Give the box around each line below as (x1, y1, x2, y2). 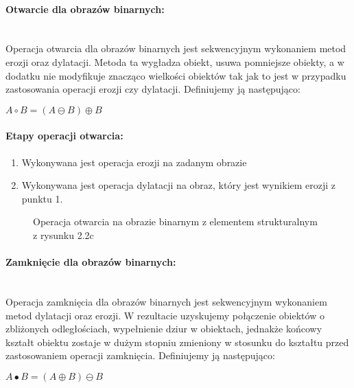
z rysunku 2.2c (33, 227, 94, 242)
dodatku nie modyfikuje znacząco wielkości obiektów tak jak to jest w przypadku (5, 68, 346, 82)
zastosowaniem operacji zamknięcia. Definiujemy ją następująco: (5, 348, 275, 363)
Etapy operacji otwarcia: (5, 128, 123, 143)
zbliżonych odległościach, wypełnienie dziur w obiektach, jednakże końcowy (5, 321, 322, 336)
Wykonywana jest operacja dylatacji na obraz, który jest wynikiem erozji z (21, 178, 336, 192)
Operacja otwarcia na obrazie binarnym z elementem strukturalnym (33, 214, 318, 229)
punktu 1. (21, 191, 63, 205)
